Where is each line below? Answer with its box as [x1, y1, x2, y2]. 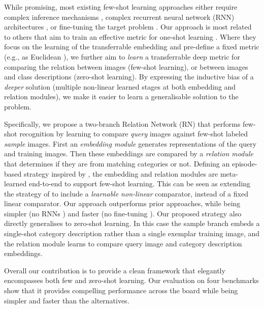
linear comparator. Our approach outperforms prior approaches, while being [4, 198, 241, 209]
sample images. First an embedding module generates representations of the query [4, 138, 257, 149]
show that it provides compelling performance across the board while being [4, 285, 238, 296]
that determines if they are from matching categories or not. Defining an [4, 158, 230, 168]
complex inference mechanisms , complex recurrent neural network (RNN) [4, 11, 235, 22]
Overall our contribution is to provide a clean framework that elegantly [4, 265, 225, 275]
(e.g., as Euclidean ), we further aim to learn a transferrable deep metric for [4, 51, 240, 62]
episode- [232, 158, 257, 168]
